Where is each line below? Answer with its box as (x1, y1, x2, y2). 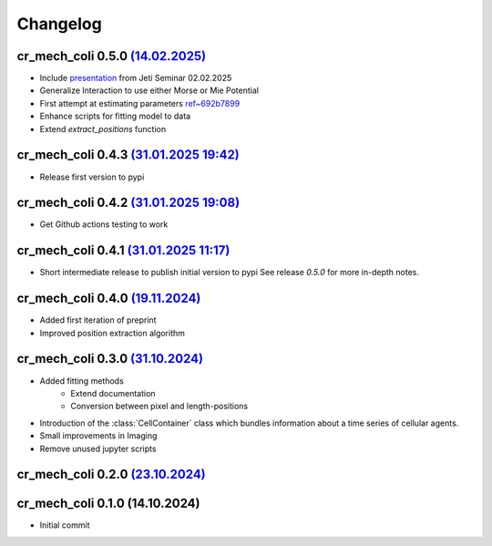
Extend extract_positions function (39, 123, 167, 134)
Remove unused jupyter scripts (39, 443, 157, 454)
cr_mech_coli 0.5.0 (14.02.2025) (16, 48, 207, 64)
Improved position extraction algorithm (39, 327, 186, 338)
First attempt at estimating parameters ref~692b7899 (39, 98, 241, 108)
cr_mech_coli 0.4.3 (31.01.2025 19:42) (16, 147, 241, 163)
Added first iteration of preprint (39, 314, 157, 325)
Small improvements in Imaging (39, 430, 158, 441)
